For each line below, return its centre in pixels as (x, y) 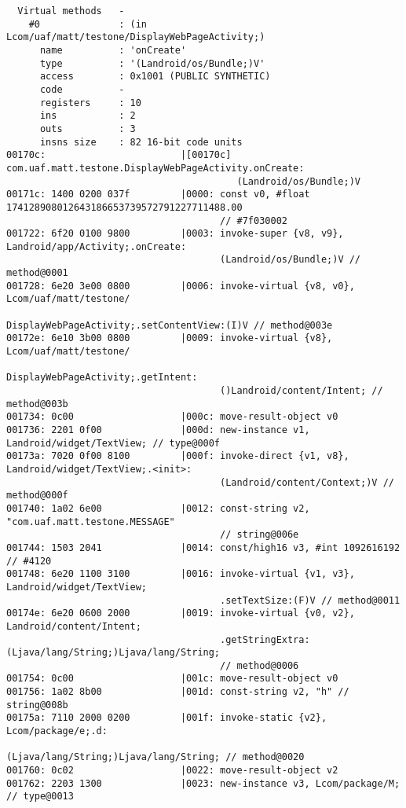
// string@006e (260, 535)
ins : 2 (88, 116)
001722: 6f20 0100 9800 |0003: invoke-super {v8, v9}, (175, 234)
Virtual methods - (71, 11)
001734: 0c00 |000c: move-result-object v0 (172, 417)
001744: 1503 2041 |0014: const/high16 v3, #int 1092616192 (203, 547)
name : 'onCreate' (113, 50)
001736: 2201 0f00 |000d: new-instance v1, (158, 430)
